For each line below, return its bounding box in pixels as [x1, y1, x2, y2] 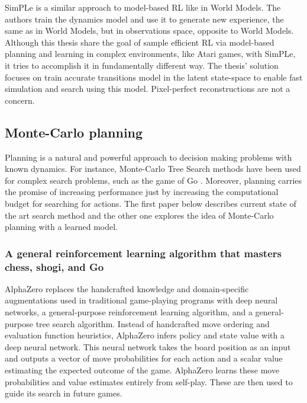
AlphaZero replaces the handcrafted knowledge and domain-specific [5, 282, 249, 295]
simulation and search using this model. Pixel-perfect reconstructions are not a [5, 82, 290, 95]
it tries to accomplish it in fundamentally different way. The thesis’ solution [5, 59, 279, 71]
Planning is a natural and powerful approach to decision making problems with [5, 151, 292, 163]
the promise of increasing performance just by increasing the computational [5, 185, 279, 198]
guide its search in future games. [5, 387, 122, 399]
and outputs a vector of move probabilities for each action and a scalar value [5, 352, 283, 364]
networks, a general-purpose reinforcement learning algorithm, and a [5, 306, 253, 318]
